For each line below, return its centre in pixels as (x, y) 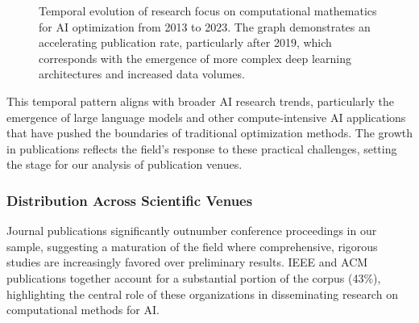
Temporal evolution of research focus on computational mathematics (208, 10)
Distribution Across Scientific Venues (130, 200)
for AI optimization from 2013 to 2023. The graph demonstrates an (205, 26)
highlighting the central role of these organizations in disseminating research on (202, 294)
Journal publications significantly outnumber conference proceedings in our (192, 231)
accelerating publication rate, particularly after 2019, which (185, 42)
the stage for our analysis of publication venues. (124, 164)
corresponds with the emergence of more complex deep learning (195, 58)
